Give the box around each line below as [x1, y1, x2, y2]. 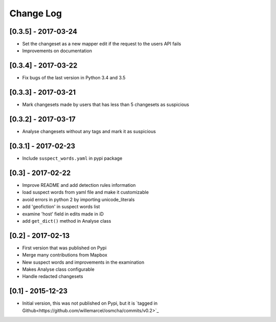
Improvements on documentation [22, 48, 92, 54]
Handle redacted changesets [22, 273, 83, 280]
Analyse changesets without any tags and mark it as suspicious [22, 128, 156, 135]
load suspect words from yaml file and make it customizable [22, 189, 149, 196]
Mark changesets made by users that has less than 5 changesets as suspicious [22, 101, 189, 108]
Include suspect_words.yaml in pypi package [22, 155, 123, 161]
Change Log [9, 8, 62, 19]
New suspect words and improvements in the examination [22, 259, 145, 265]
